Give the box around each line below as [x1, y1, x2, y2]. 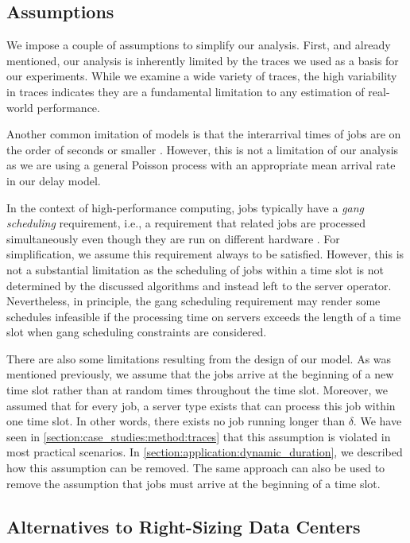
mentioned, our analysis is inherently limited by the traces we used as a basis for [6, 52, 399, 68]
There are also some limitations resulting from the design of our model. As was [6, 350, 392, 367]
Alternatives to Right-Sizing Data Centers [6, 514, 361, 538]
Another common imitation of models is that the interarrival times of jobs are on [6, 126, 401, 142]
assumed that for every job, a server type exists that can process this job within [6, 397, 396, 413]
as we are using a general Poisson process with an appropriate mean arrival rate [6, 157, 396, 173]
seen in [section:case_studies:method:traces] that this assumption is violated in [6, 428, 391, 444]
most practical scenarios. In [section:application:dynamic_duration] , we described [6, 444, 403, 460]
